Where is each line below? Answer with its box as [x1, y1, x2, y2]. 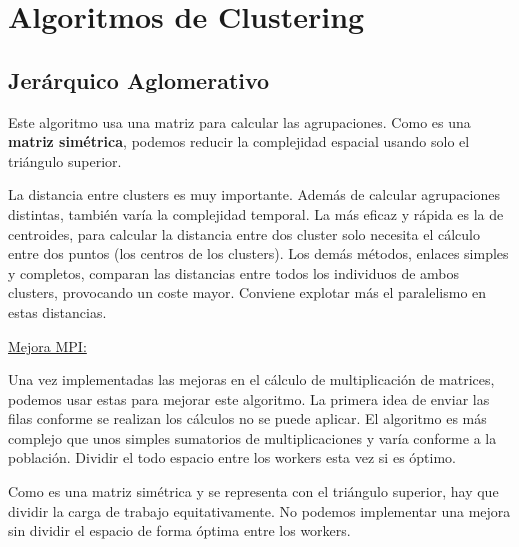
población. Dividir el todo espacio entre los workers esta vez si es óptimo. [8, 447, 456, 468]
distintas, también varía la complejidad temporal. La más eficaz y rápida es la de [8, 203, 504, 224]
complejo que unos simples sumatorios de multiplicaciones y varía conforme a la [8, 427, 497, 448]
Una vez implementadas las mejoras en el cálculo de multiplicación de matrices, [8, 369, 495, 390]
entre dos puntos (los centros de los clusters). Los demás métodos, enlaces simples [8, 243, 509, 264]
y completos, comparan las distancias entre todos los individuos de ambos [8, 262, 460, 283]
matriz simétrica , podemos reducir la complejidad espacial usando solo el [8, 131, 470, 152]
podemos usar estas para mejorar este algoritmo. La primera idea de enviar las [8, 388, 490, 409]
